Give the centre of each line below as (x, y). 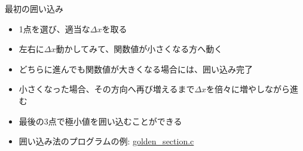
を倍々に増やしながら (248, 89)
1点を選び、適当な (54, 28)
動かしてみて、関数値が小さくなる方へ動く (139, 49)
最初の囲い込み (34, 8)
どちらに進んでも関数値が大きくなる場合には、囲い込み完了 (136, 69)
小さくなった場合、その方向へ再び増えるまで (107, 89)
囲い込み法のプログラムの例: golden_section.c (106, 141)
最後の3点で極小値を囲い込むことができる (100, 121)
